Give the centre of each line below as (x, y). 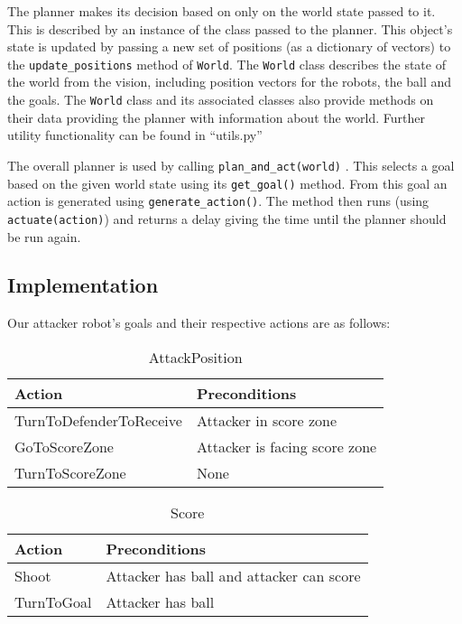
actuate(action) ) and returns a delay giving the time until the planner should (227, 218)
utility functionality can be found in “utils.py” (135, 135)
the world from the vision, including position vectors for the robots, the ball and (230, 82)
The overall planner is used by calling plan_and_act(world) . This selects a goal (231, 165)
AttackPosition (195, 357)
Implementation (83, 285)
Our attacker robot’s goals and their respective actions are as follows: (199, 323)
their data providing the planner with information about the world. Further (216, 117)
